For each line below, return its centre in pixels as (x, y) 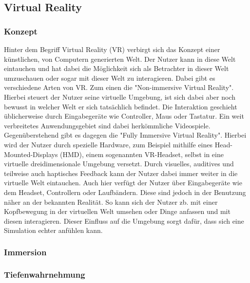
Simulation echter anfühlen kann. (53, 230)
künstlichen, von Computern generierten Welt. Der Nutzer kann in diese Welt (120, 59)
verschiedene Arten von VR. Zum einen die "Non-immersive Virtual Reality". (119, 87)
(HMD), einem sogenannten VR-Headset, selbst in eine (142, 154)
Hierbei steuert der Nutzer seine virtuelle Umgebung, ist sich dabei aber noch (120, 97)
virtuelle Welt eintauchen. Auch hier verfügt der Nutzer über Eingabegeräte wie (123, 183)
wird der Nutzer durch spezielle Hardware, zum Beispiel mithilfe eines (108, 144)
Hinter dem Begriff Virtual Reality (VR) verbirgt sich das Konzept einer (112, 49)
